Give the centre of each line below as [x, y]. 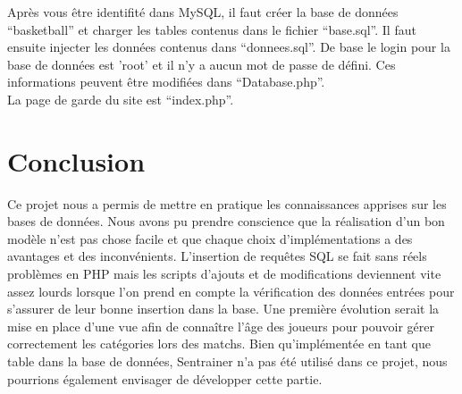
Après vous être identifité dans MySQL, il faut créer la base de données [203, 12]
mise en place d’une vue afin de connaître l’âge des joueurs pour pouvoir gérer [221, 326]
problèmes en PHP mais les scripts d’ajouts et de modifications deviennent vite [224, 274]
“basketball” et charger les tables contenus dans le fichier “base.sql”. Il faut [212, 29]
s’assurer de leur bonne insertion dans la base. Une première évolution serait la [223, 309]
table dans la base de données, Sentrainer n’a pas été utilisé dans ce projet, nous [227, 361]
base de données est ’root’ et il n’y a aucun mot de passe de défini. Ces [202, 64]
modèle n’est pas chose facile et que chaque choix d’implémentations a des [210, 238]
